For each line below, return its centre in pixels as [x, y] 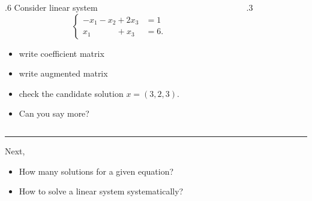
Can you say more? [54, 113]
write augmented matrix [63, 73]
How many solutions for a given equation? [96, 171]
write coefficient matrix [61, 53]
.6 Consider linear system [51, 7]
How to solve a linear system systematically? [101, 191]
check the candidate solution [71, 93]
